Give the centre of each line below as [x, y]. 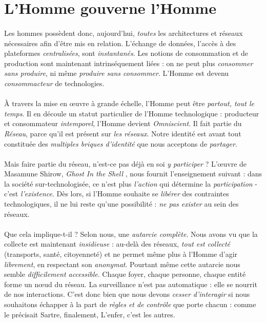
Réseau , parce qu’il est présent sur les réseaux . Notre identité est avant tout [123, 133]
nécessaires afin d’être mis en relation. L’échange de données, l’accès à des [120, 43]
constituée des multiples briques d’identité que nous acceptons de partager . [121, 143]
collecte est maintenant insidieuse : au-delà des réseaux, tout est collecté [117, 244]
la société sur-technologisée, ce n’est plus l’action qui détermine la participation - [131, 183]
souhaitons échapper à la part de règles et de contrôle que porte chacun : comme [130, 304]
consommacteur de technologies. [54, 83]
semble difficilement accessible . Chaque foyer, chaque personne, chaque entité [125, 274]
